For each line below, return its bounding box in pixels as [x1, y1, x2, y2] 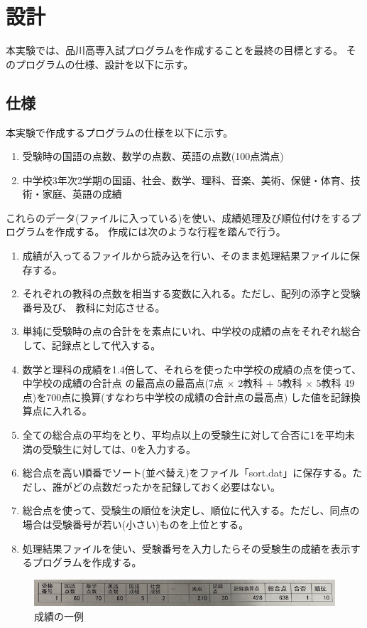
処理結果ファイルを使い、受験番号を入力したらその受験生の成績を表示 [22, 541, 351, 555]
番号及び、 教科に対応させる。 [22, 299, 165, 314]
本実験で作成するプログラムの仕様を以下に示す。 [6, 124, 234, 139]
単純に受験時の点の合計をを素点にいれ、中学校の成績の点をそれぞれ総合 [22, 324, 361, 339]
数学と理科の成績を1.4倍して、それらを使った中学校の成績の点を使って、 [22, 361, 362, 376]
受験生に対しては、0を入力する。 [42, 441, 197, 456]
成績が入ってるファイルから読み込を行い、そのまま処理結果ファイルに [22, 248, 351, 263]
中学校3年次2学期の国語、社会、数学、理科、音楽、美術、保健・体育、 [22, 172, 351, 187]
